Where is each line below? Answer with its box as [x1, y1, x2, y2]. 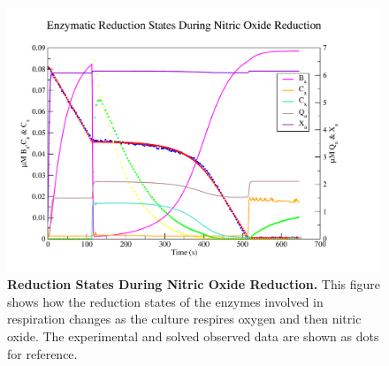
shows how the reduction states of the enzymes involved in [7, 292, 324, 310]
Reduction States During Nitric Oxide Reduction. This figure [7, 275, 381, 294]
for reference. [7, 344, 78, 362]
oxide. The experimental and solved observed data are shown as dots [7, 327, 379, 346]
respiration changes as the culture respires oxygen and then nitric [7, 309, 362, 328]
